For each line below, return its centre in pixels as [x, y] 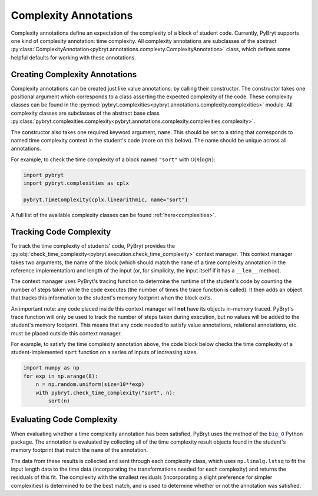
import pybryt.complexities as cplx [76, 183]
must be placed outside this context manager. [66, 333]
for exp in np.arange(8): [61, 376]
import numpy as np [51, 368]
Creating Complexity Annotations [74, 74]
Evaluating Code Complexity [64, 420]
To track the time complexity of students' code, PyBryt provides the [93, 246]
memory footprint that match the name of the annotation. [79, 450]
